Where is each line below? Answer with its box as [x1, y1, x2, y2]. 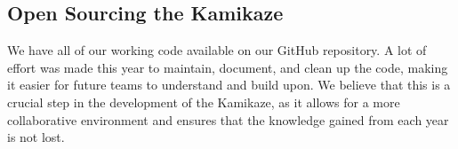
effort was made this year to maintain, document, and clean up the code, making [7, 58, 448, 76]
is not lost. [7, 128, 65, 146]
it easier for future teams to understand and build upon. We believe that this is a [7, 75, 451, 94]
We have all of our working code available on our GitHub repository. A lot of [7, 41, 427, 59]
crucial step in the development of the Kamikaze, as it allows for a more [7, 92, 400, 111]
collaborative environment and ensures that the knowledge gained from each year [7, 110, 449, 129]
